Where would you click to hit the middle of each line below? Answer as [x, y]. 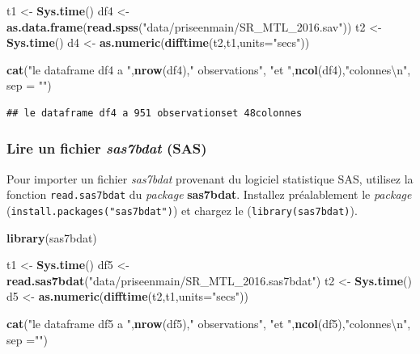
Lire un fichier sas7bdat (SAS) [107, 148]
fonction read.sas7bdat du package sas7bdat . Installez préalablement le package [209, 194]
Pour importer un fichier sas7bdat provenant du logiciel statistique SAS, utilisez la [210, 178]
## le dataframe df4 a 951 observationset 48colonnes [155, 113]
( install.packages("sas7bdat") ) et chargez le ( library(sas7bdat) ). [182, 211]
